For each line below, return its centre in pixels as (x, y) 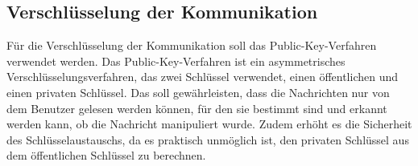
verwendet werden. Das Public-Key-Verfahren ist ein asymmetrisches (176, 61)
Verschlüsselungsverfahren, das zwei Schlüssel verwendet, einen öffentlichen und (203, 77)
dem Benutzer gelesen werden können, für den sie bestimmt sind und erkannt (197, 108)
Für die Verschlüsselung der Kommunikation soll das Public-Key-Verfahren (192, 45)
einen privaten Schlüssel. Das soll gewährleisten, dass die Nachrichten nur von (198, 92)
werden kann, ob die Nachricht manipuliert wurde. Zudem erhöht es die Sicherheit (209, 124)
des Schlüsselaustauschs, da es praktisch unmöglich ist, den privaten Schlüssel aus (208, 139)
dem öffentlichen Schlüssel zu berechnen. (106, 155)
